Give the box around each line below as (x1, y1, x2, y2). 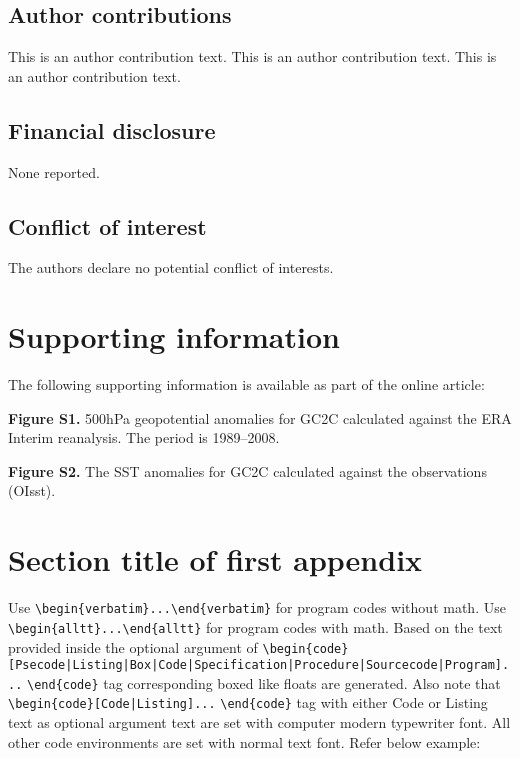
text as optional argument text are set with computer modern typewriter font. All (8, 712, 511, 733)
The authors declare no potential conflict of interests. (8, 257, 334, 278)
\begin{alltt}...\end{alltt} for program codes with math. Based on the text (8, 616, 503, 637)
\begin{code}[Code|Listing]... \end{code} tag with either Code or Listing (8, 692, 488, 713)
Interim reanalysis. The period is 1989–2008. (8, 427, 280, 448)
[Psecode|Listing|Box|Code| (8, 658, 195, 673)
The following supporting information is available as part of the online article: (8, 374, 485, 395)
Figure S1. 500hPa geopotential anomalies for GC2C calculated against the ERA (8, 407, 512, 428)
